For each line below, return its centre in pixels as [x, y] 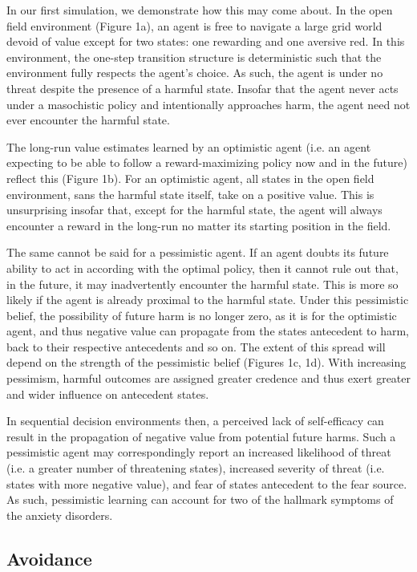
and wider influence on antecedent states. [108, 394]
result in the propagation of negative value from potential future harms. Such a [201, 436]
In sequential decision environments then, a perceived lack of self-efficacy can [195, 421]
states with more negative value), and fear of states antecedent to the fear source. [207, 483]
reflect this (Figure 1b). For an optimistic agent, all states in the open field [190, 178]
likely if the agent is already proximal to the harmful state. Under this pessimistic [208, 300]
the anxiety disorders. [60, 515]
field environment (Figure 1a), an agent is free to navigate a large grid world [194, 25]
